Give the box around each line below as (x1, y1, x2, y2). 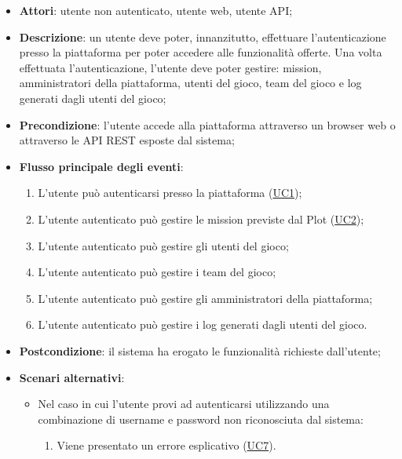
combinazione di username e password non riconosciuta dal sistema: (38, 410, 364, 427)
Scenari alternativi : (19, 369, 125, 385)
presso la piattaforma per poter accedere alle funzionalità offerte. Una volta (19, 44, 382, 60)
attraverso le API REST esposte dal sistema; (19, 132, 235, 148)
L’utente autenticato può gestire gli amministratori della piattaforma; (38, 290, 373, 306)
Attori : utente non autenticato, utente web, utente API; (19, 2, 293, 18)
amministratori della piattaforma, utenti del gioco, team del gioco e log (19, 75, 362, 91)
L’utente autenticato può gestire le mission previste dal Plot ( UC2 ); (38, 210, 364, 227)
